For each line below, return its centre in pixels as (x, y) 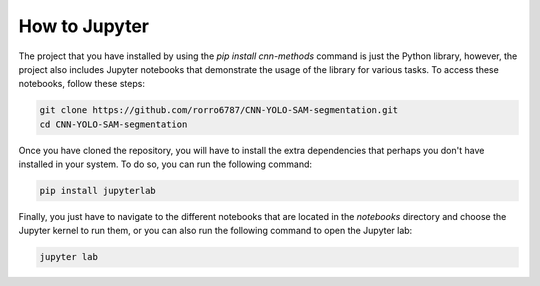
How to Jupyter (84, 26)
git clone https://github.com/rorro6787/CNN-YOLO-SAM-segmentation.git (219, 110)
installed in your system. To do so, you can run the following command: (165, 164)
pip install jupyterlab (98, 191)
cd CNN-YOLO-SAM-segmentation (113, 124)
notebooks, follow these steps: (81, 84)
